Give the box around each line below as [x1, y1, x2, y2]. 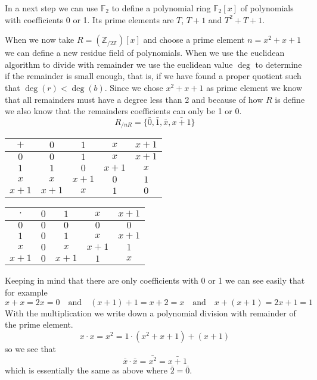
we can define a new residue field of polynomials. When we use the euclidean [5, 46, 285, 59]
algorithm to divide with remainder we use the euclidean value [5, 58, 233, 70]
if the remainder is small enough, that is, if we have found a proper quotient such [5, 70, 302, 82]
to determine [255, 58, 302, 70]
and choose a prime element [143, 33, 245, 46]
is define [275, 93, 305, 105]
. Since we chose [104, 81, 163, 93]
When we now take [5, 33, 74, 46]
